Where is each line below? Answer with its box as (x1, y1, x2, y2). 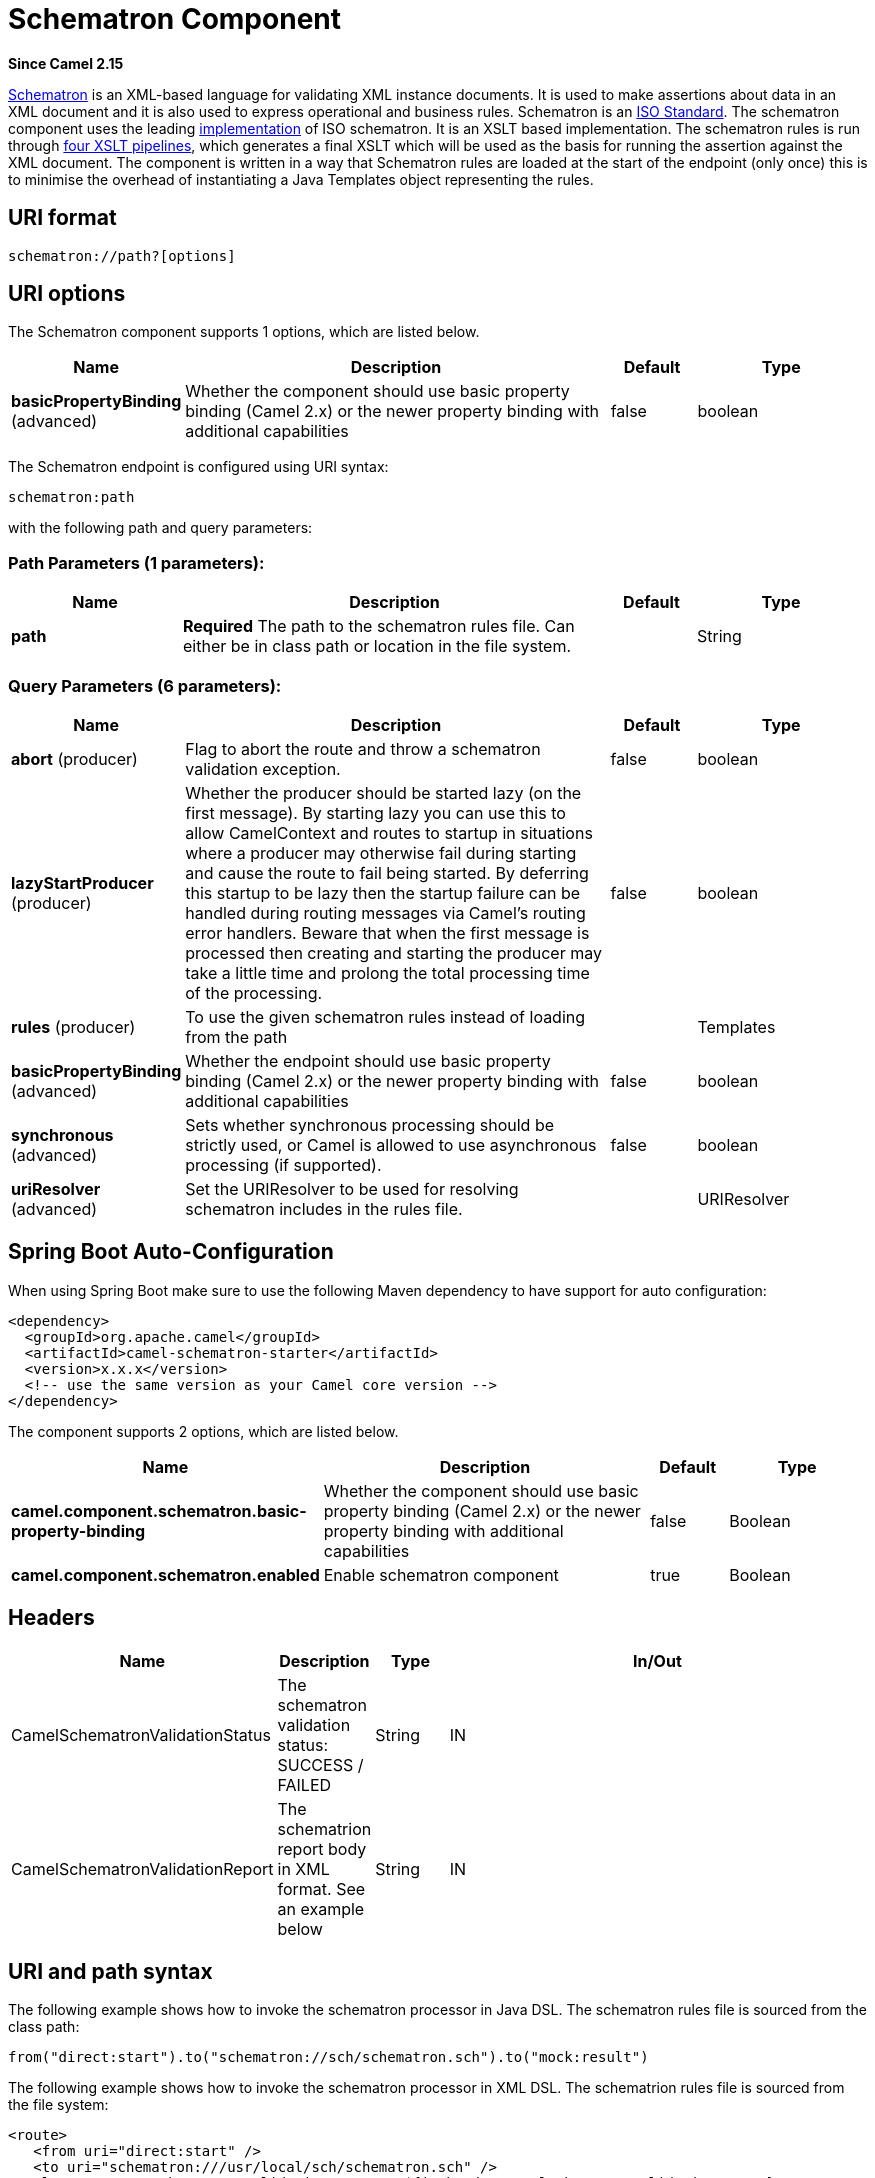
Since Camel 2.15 (8, 54, 124, 72)
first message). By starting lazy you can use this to (185, 802, 566, 823)
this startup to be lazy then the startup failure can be (185, 882, 581, 903)
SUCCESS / (277, 1754, 364, 1775)
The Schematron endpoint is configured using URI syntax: (8, 458, 389, 476)
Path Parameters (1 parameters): (8, 552, 265, 573)
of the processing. (185, 982, 323, 1003)
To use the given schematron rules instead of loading (185, 1006, 586, 1027)
